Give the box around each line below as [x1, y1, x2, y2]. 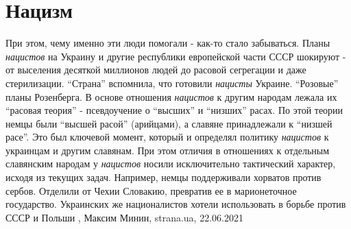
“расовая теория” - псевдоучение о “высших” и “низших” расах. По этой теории [5, 103, 343, 117]
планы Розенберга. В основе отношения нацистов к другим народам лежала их [5, 89, 337, 104]
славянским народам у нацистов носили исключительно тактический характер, [5, 156, 336, 171]
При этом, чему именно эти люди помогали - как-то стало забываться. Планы [5, 36, 330, 50]
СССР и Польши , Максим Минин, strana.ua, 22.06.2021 [5, 210, 243, 224]
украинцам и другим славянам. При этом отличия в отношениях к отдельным [5, 143, 330, 157]
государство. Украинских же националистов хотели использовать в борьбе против [5, 197, 346, 211]
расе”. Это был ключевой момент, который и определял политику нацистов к [5, 130, 329, 144]
